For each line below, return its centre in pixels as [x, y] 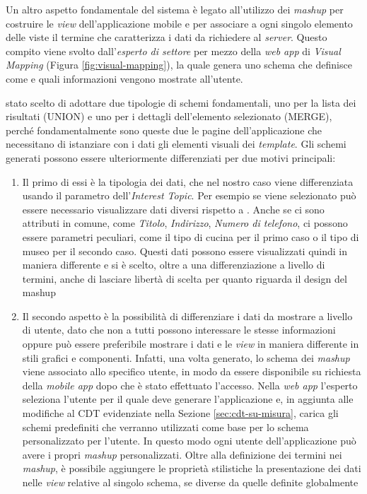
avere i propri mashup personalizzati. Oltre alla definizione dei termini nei [182, 454]
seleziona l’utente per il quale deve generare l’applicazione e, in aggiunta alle [188, 399]
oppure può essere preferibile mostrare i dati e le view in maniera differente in [191, 344]
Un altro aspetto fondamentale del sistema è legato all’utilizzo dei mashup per [175, 9]
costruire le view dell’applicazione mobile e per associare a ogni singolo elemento [179, 23]
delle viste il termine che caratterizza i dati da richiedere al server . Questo [167, 37]
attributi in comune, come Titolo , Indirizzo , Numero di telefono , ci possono [185, 223]
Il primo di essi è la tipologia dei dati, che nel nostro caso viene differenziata [188, 181]
